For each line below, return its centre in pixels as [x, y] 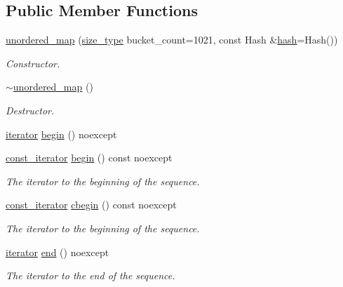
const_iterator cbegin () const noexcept [91, 205]
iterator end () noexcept [58, 252]
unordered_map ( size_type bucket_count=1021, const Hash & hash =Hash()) [172, 40]
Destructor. [30, 110]
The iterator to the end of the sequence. [90, 275]
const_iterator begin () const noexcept [89, 158]
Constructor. [33, 63]
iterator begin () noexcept [61, 134]
